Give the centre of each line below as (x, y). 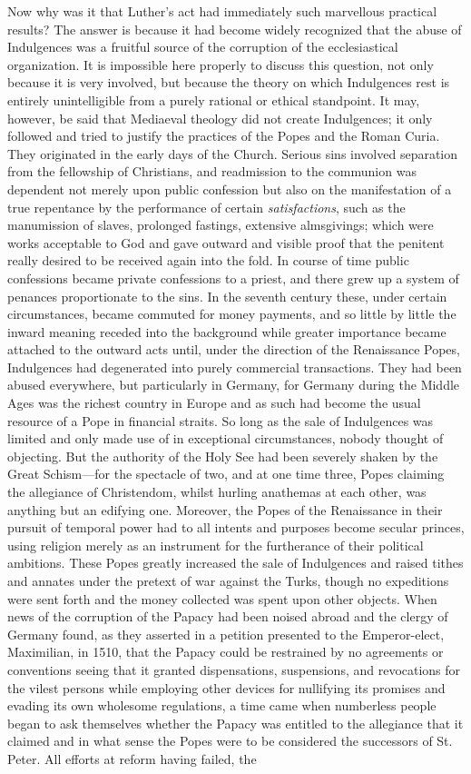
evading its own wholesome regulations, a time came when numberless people (222, 705)
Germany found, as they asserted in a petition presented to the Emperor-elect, (226, 634)
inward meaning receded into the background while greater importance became (227, 331)
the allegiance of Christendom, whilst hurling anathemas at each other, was (217, 492)
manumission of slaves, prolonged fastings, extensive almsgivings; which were (221, 225)
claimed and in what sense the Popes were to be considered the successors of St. (230, 741)
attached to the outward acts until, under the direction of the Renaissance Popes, (234, 349)
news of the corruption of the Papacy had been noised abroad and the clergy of (228, 616)
